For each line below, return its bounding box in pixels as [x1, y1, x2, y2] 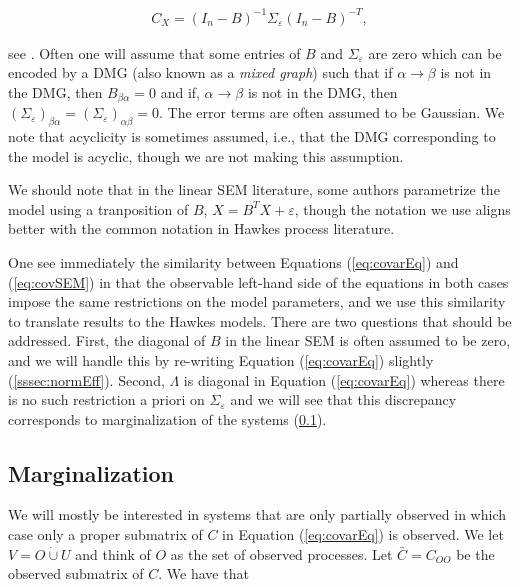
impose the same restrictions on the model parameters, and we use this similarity [8, 291, 506, 312]
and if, [160, 81, 200, 102]
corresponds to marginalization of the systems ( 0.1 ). [8, 408, 327, 429]
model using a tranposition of [8, 198, 189, 219]
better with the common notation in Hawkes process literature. [8, 218, 395, 239]
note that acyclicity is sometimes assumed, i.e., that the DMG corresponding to [8, 125, 496, 146]
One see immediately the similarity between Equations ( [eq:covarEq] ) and [8, 251, 459, 272]
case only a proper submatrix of [8, 524, 203, 545]
